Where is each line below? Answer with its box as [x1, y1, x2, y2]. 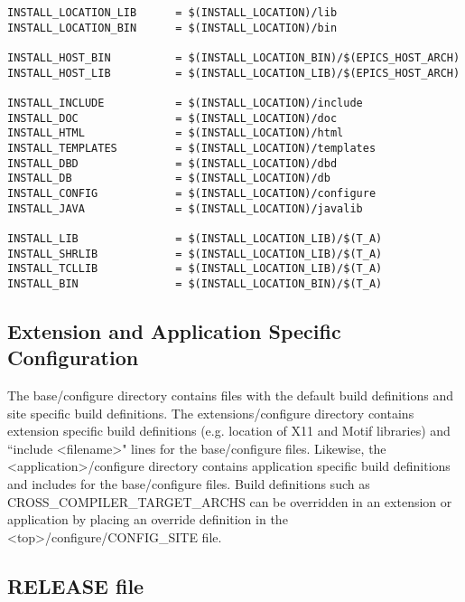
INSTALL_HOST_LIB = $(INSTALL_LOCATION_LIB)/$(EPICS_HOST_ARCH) [7, 66, 460, 80]
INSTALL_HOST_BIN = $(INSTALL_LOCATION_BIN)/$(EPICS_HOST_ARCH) [7, 51, 460, 64]
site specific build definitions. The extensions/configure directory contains [7, 403, 414, 422]
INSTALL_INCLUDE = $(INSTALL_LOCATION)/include [7, 96, 363, 109]
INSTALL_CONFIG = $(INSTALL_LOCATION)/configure [7, 186, 377, 200]
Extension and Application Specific [7, 316, 341, 344]
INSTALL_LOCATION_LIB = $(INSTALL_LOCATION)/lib [7, 6, 338, 19]
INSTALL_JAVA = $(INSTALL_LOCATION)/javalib [7, 202, 363, 215]
